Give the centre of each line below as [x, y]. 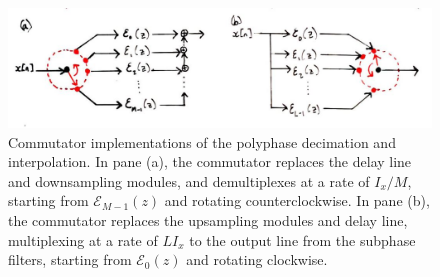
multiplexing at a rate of [83, 239]
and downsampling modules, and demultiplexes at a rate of [189, 180]
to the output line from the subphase [302, 239]
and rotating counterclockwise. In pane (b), [297, 200]
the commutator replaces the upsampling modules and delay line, [208, 220]
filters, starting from [70, 259]
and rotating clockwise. [257, 259]
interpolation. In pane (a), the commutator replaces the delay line [210, 161]
